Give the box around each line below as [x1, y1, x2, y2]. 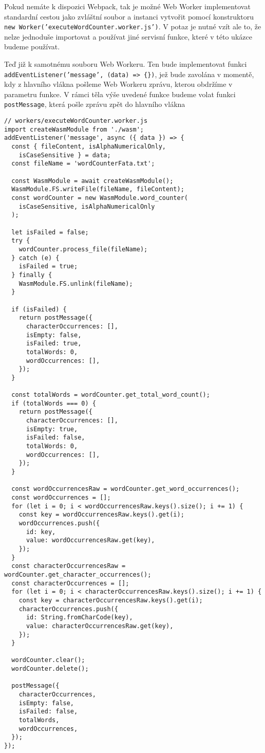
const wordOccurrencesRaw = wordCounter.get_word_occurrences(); [11, 485, 240, 493]
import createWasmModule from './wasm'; [4, 125, 144, 133]
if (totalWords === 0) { [11, 399, 96, 407]
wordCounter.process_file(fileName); [18, 245, 148, 253]
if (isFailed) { [11, 305, 67, 313]
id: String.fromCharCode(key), [26, 614, 133, 621]
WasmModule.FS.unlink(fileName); [18, 280, 133, 287]
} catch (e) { [11, 254, 60, 262]
